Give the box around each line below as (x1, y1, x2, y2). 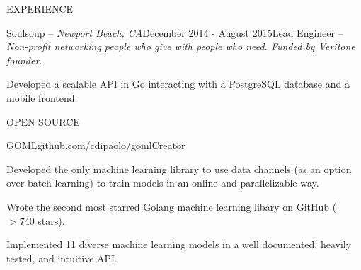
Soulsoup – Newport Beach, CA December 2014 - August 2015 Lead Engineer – (6, 25, 343, 40)
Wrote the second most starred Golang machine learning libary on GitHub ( (6, 199, 337, 213)
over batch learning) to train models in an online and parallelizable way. (6, 175, 319, 190)
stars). (38, 213, 65, 228)
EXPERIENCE (6, 1, 74, 16)
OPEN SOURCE (6, 114, 80, 129)
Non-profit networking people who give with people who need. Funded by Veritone (6, 39, 355, 54)
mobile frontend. (6, 90, 78, 105)
